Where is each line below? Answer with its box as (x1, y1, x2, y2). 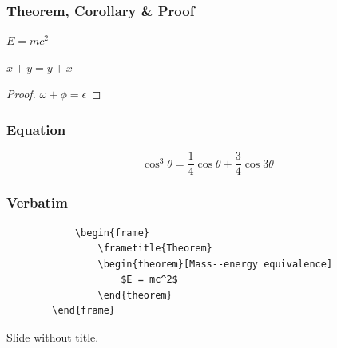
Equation (6, 119, 66, 139)
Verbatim (6, 192, 68, 212)
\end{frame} (52, 305, 116, 317)
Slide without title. (6, 329, 99, 346)
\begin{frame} (74, 227, 149, 239)
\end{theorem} (97, 289, 172, 301)
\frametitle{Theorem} (97, 243, 212, 255)
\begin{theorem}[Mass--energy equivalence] (97, 258, 333, 270)
